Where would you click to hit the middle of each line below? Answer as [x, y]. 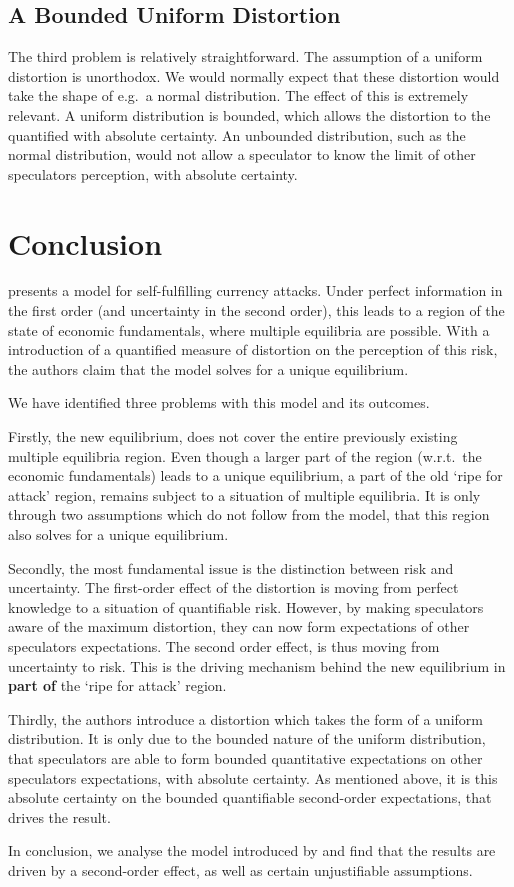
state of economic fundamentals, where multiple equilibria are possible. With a [249, 329]
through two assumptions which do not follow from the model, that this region [249, 514]
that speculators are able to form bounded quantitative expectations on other [245, 757]
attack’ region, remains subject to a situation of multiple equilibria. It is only [244, 494]
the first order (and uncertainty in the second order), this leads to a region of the [256, 310]
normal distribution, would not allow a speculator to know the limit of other [242, 154]
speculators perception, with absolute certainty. [153, 173]
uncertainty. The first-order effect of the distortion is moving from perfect [233, 587]
